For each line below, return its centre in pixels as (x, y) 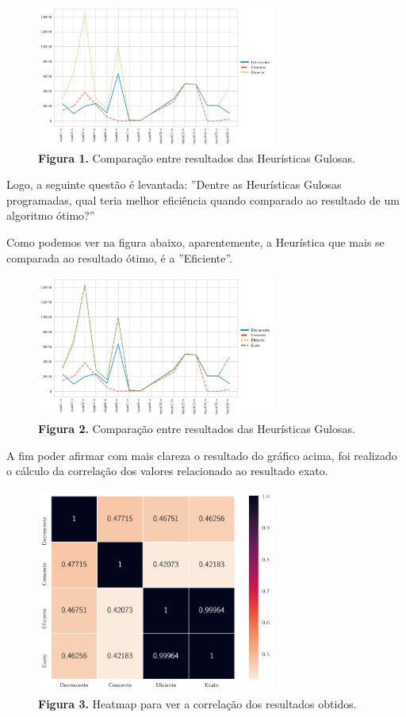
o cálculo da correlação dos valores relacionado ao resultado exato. (167, 471)
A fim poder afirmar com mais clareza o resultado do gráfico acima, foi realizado (202, 455)
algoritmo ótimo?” (51, 215)
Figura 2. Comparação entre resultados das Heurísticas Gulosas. (197, 428)
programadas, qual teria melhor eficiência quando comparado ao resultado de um (203, 199)
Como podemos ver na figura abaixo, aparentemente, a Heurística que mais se (195, 242)
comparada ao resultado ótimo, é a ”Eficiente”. (119, 257)
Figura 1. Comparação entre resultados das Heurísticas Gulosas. (197, 157)
